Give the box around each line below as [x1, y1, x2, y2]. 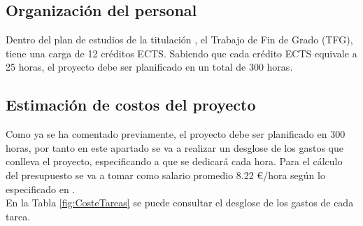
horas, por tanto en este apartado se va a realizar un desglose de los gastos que [6, 140, 343, 155]
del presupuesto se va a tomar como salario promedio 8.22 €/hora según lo [6, 167, 325, 182]
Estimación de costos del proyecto [6, 94, 256, 115]
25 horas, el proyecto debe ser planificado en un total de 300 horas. [6, 59, 293, 74]
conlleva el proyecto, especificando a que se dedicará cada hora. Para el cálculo [6, 154, 343, 169]
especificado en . [6, 181, 76, 196]
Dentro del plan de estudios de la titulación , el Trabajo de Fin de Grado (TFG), [6, 32, 353, 47]
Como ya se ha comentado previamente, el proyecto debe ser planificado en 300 [6, 127, 346, 141]
